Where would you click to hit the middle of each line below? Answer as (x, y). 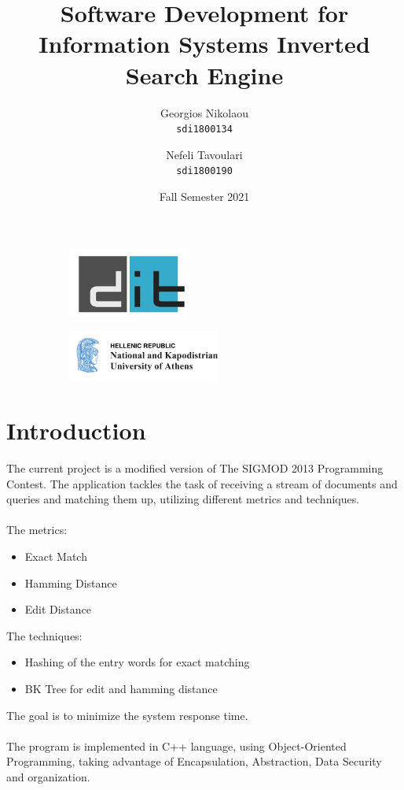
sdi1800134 (204, 130)
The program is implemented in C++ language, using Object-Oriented (176, 745)
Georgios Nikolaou (204, 112)
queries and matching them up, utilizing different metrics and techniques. (183, 499)
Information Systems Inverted (204, 44)
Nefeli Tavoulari (204, 154)
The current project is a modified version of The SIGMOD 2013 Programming (195, 467)
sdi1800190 (204, 171)
